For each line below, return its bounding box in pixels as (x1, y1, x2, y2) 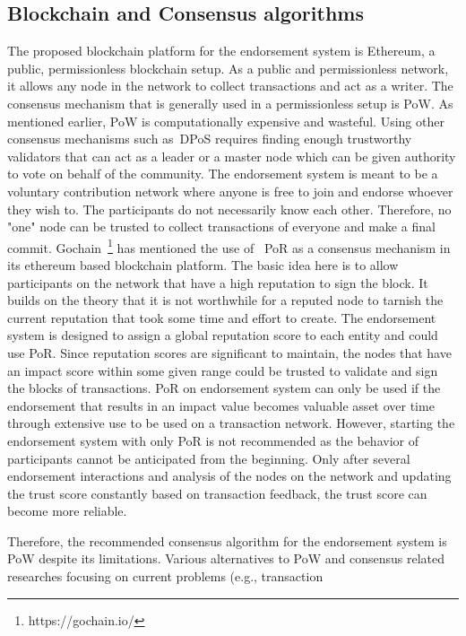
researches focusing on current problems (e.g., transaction (7, 567, 324, 586)
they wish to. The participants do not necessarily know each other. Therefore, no (7, 199, 452, 218)
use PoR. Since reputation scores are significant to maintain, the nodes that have (7, 343, 452, 362)
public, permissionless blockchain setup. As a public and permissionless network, (7, 58, 449, 77)
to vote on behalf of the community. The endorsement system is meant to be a (7, 164, 438, 183)
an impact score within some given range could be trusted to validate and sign (7, 361, 438, 379)
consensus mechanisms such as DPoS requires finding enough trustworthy (7, 129, 412, 148)
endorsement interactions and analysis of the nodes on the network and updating (7, 466, 452, 485)
